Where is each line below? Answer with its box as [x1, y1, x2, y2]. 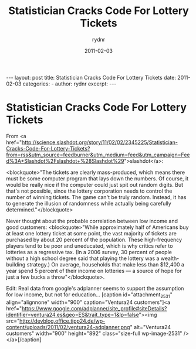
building [6, 261, 26, 268]
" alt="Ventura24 [130, 323, 171, 330]
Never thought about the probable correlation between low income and [6, 217, 178, 224]
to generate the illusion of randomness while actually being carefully [6, 200, 171, 207]
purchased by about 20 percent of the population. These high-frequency [6, 236, 183, 243]
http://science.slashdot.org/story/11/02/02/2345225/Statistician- [21, 139, 178, 146]
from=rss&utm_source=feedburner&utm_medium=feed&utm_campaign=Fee [6, 151, 190, 158]
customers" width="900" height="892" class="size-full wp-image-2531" [6, 330, 183, 337]
